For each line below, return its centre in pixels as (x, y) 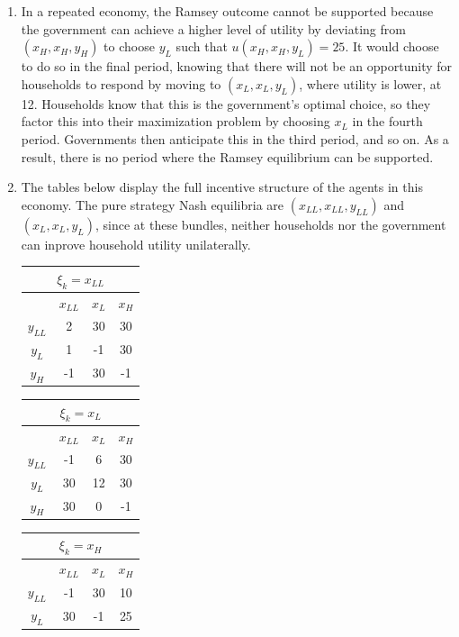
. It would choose (392, 46)
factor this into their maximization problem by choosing (175, 121)
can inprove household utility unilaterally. (136, 244)
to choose (129, 46)
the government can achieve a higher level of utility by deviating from (213, 28)
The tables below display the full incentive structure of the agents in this (222, 187)
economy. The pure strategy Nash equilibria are (152, 204)
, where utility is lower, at (370, 83)
